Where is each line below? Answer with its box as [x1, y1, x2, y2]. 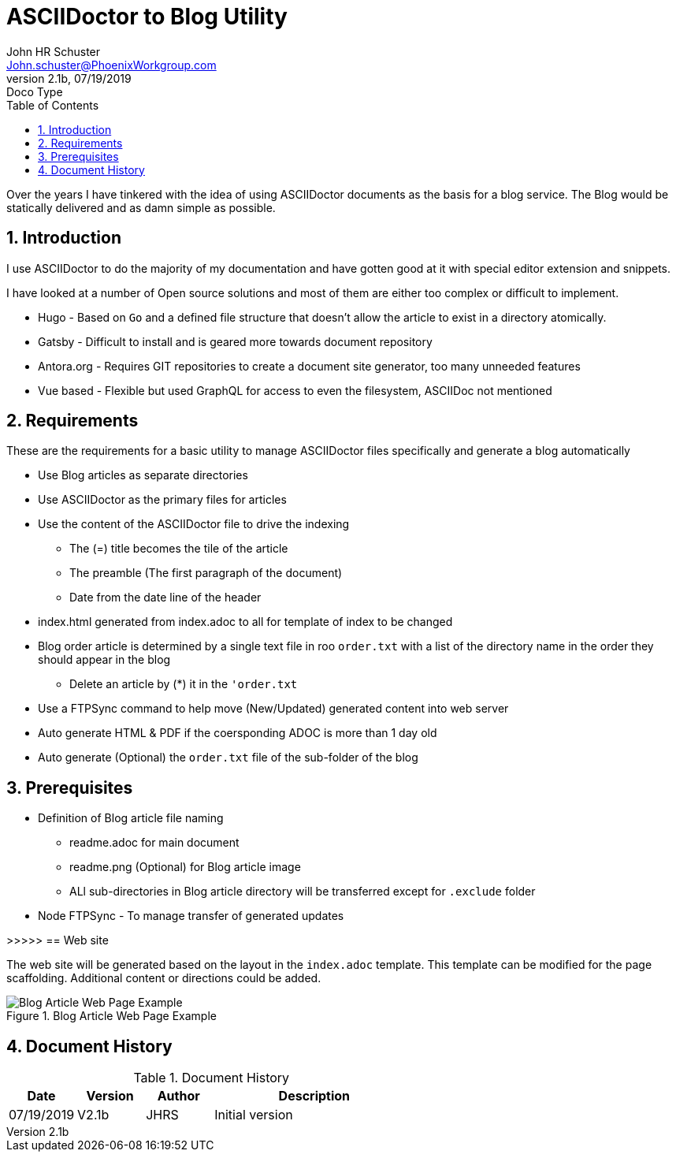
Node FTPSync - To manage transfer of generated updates [38, 909, 344, 923]
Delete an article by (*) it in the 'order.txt [69, 677, 298, 691]
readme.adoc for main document [69, 836, 240, 850]
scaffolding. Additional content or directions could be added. [6, 971, 321, 985]
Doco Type [6, 84, 63, 99]
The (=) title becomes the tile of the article [69, 542, 288, 556]
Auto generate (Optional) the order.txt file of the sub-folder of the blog [38, 750, 418, 765]
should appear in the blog [38, 653, 171, 667]
